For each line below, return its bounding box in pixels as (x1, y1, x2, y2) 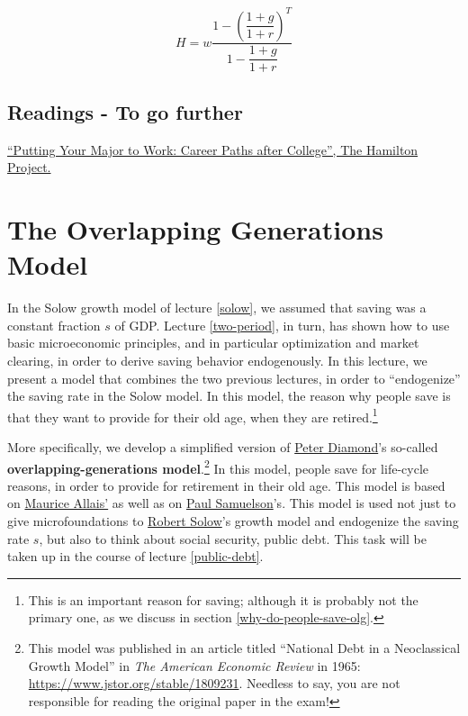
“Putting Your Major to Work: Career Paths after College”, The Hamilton (7, 140, 418, 159)
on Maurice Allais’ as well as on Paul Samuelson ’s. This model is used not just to (7, 494, 456, 512)
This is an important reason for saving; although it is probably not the (28, 590, 418, 609)
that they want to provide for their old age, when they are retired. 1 (7, 404, 378, 426)
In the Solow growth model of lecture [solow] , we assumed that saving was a (7, 298, 427, 317)
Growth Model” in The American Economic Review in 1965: (28, 656, 361, 675)
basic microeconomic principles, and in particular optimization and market (7, 333, 419, 352)
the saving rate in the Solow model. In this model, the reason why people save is (7, 386, 451, 405)
